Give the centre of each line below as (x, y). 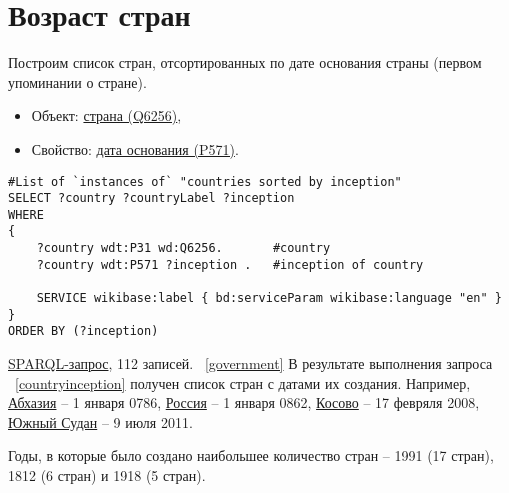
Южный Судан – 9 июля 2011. (100, 421)
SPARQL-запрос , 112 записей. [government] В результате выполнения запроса (250, 363)
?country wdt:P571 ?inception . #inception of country (230, 264)
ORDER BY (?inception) (83, 331)
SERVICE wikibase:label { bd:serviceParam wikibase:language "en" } (269, 298)
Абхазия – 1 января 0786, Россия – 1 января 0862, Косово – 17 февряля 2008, (244, 402)
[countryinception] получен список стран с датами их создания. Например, (243, 382)
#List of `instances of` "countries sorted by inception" (205, 181)
